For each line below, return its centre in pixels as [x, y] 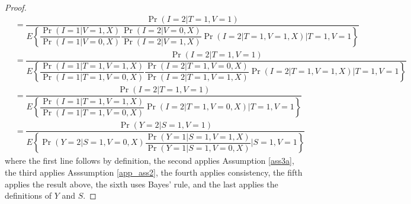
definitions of [28, 195]
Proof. [16, 7]
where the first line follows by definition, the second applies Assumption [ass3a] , [150, 161]
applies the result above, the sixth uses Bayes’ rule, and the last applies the [142, 184]
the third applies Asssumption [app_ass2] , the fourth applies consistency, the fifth [154, 172]
